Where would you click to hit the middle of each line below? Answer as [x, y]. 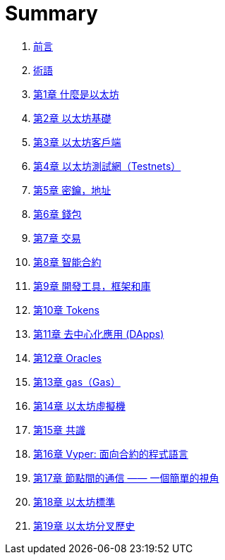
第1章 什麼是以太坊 [76, 94]
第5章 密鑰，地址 [72, 190]
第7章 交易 [57, 238]
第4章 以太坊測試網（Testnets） [107, 166]
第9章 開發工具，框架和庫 [92, 286]
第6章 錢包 [57, 214]
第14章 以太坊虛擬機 [79, 406]
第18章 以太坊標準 [74, 501]
